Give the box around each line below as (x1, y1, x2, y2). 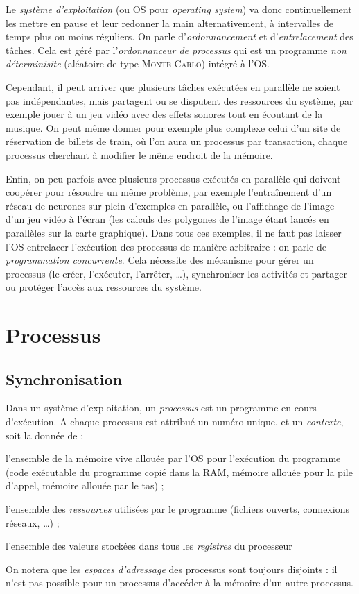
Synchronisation (6, 368, 123, 389)
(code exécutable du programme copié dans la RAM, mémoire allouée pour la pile (6, 464, 353, 479)
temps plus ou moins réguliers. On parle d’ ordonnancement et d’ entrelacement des (6, 29, 353, 44)
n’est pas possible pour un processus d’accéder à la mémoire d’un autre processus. (6, 575, 353, 590)
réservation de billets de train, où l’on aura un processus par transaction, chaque (6, 134, 348, 148)
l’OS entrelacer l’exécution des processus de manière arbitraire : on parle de (6, 239, 326, 253)
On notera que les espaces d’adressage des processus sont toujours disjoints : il (6, 561, 338, 576)
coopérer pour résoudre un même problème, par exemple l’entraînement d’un (6, 185, 332, 199)
